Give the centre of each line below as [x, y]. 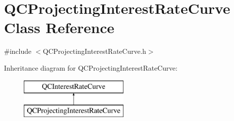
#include [18, 51]
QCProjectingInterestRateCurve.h [94, 51]
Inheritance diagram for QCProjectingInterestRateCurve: [91, 67]
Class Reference [59, 27]
